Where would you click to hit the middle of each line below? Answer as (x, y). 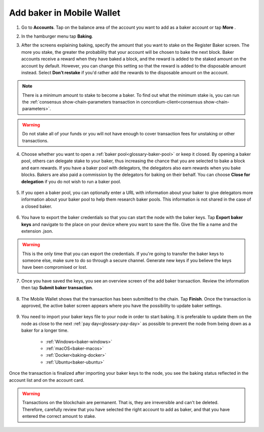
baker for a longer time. (45, 330)
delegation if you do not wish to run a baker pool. (71, 181)
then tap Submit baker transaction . (57, 288)
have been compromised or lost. (55, 267)
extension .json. (37, 231)
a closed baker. (37, 206)
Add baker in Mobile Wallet (65, 13)
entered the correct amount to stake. (59, 416)
